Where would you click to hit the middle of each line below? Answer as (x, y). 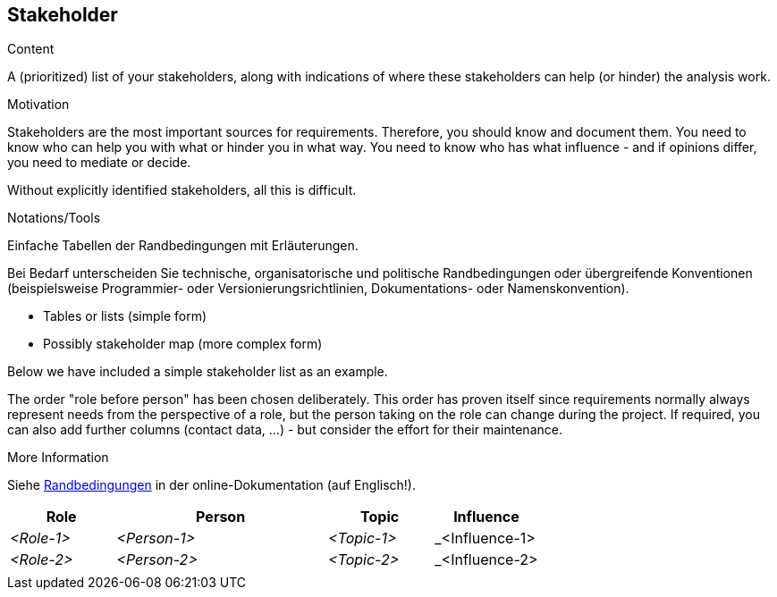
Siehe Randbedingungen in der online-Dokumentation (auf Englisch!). (211, 485)
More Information (58, 458)
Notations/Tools (54, 218)
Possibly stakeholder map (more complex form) (183, 344)
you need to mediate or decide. (99, 163)
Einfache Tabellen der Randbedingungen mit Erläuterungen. (183, 246)
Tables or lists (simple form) (125, 316)
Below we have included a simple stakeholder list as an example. (198, 372)
